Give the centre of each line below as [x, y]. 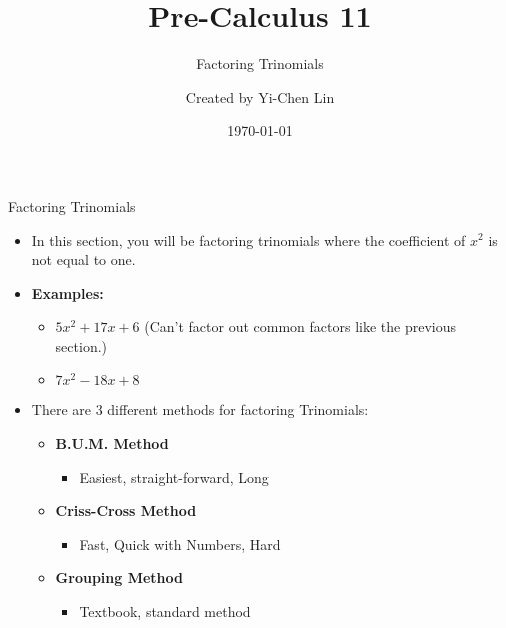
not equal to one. [83, 259]
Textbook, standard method [165, 611]
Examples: [67, 292]
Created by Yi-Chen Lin [260, 96]
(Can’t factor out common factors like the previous [300, 326]
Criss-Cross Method [126, 510]
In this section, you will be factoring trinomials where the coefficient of [248, 239]
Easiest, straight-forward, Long [174, 476]
